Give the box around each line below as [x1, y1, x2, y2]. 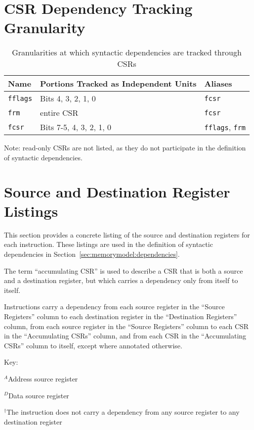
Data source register [8, 390, 69, 400]
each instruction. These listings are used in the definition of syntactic [4, 239, 213, 249]
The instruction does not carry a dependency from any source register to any [6, 407, 240, 417]
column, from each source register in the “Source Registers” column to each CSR [4, 321, 249, 331]
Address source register [8, 373, 78, 383]
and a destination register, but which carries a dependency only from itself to [4, 275, 238, 286]
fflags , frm [204, 121, 246, 133]
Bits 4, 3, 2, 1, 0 [40, 93, 96, 104]
